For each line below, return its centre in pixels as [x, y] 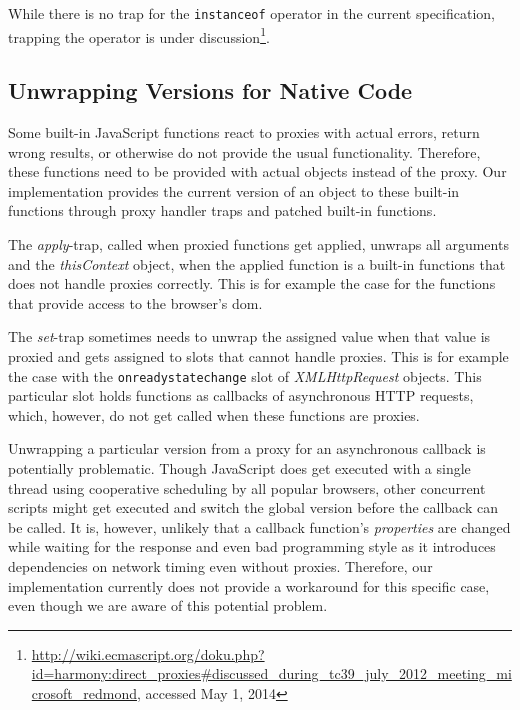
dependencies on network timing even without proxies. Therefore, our [220, 566]
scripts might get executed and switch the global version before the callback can [253, 507]
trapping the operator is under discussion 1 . [139, 35]
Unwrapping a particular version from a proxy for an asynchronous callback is [247, 448]
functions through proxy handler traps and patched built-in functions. [222, 210]
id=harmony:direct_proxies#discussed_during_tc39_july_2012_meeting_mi [271, 673]
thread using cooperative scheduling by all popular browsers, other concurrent [247, 487]
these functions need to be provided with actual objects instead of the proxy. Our [257, 171]
